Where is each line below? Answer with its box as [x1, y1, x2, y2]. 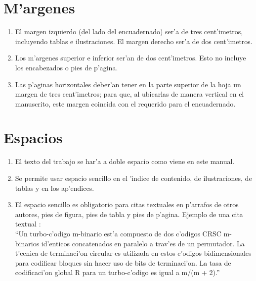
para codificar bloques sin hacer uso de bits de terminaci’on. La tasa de [15, 257, 231, 268]
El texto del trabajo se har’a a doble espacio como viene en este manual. [15, 156, 235, 167]
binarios [15, 238, 40, 248]
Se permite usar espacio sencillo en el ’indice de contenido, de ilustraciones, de [15, 173, 252, 183]
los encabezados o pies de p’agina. [15, 62, 118, 72]
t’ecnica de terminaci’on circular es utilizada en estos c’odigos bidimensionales [15, 248, 252, 258]
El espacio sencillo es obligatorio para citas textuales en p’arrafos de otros [15, 199, 239, 210]
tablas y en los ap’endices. [15, 182, 94, 193]
